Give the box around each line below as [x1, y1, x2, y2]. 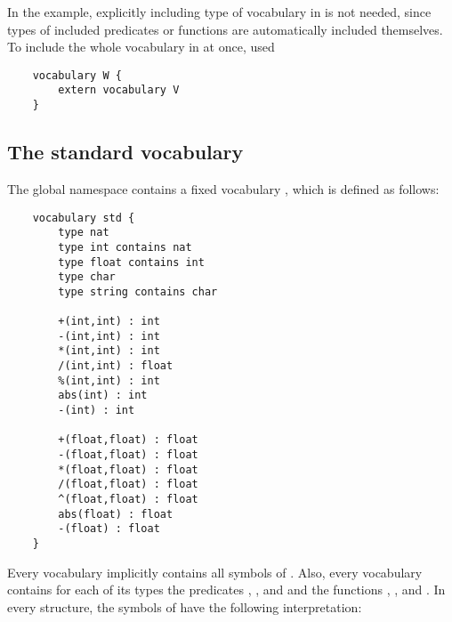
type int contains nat [58, 240, 192, 254]
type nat [58, 226, 109, 239]
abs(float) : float [58, 507, 174, 521]
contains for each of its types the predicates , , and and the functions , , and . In [7, 580, 446, 599]
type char [58, 271, 116, 284]
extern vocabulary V [58, 84, 180, 97]
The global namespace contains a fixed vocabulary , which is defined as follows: [7, 179, 440, 198]
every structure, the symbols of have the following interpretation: [7, 597, 362, 616]
